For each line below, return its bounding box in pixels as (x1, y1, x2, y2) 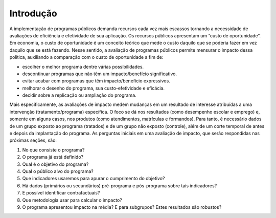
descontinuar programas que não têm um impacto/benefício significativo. (22, 71, 177, 77)
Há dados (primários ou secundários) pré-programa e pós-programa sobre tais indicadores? (22, 182, 217, 189)
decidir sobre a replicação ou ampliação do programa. (22, 92, 136, 98)
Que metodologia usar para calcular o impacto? (22, 197, 122, 203)
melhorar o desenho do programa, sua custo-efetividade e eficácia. (22, 85, 165, 91)
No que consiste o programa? (22, 146, 85, 153)
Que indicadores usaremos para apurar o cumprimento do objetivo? (22, 176, 165, 182)
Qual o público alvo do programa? (22, 168, 94, 174)
